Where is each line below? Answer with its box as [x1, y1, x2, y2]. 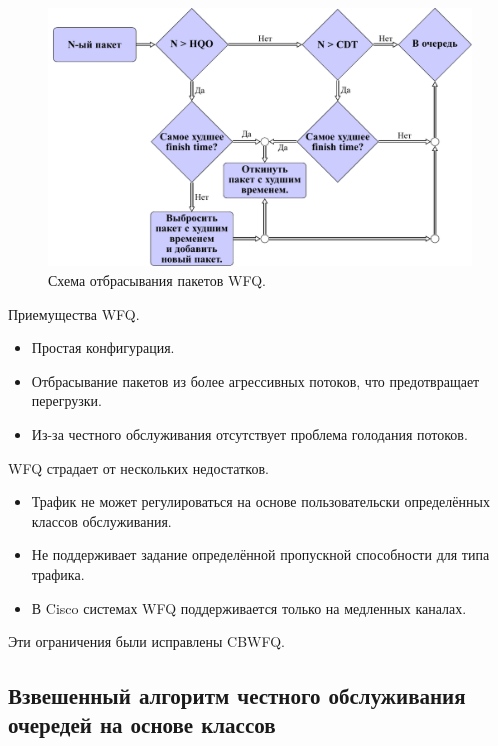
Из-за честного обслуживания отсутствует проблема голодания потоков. [31, 423, 468, 444]
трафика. [31, 563, 85, 584]
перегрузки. [31, 390, 102, 411]
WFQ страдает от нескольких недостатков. [8, 457, 269, 478]
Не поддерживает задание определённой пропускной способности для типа [31, 544, 490, 565]
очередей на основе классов [8, 709, 276, 740]
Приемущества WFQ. [8, 303, 140, 324]
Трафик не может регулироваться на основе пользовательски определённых [31, 491, 490, 512]
